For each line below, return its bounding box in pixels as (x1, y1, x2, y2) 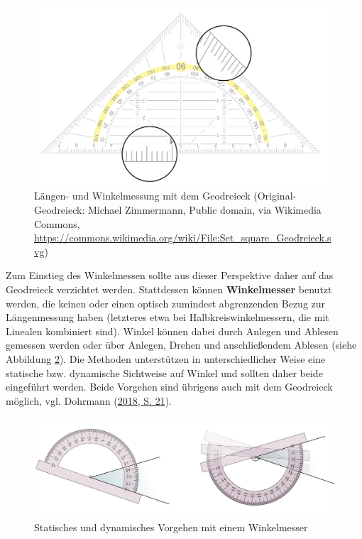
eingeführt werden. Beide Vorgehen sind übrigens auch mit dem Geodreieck (6, 379, 333, 394)
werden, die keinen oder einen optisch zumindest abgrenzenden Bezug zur (6, 295, 326, 310)
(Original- (253, 188, 297, 203)
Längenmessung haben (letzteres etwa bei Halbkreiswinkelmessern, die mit (6, 310, 329, 325)
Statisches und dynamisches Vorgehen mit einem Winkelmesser (34, 520, 308, 535)
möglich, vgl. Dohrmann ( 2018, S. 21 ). (6, 393, 172, 408)
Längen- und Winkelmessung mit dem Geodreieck (34, 188, 251, 203)
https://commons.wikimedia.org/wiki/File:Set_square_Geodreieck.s (34, 230, 331, 245)
